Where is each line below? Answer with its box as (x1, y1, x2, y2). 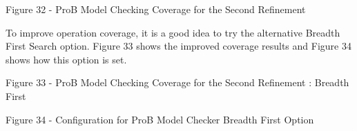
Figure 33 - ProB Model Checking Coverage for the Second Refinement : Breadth (6, 75, 349, 90)
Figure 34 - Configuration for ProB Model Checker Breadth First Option (6, 112, 314, 126)
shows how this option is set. (6, 52, 127, 66)
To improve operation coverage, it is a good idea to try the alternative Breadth (6, 25, 340, 39)
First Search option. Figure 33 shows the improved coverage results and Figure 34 (6, 39, 351, 53)
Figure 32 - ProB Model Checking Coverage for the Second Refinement (6, 2, 306, 16)
